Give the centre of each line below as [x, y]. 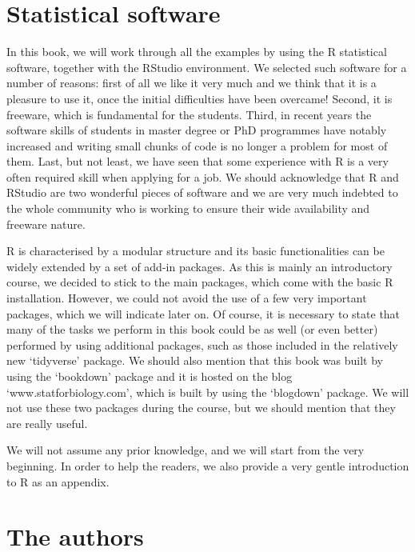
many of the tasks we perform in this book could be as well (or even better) [192, 329]
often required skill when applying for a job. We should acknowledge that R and [203, 176]
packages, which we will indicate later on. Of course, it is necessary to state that [204, 313]
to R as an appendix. [58, 481]
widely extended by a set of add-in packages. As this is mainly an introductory [200, 266]
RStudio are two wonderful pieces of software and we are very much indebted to [202, 192]
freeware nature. [46, 224]
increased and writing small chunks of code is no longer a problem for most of [197, 145]
